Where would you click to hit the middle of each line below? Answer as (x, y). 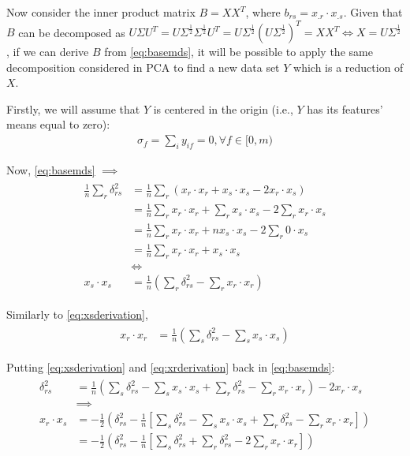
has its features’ (345, 108)
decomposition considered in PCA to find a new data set (143, 67)
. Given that (373, 12)
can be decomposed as (72, 32)
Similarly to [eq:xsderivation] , (77, 314)
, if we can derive (48, 52)
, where (263, 12)
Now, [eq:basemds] (51, 169)
